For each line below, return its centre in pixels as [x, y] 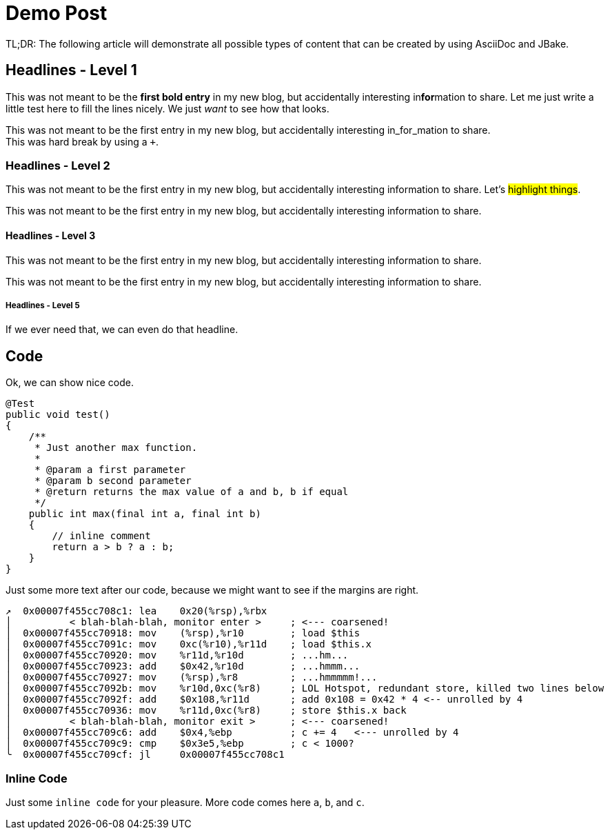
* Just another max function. [116, 448]
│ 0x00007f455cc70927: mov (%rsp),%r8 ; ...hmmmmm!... [192, 677]
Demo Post [57, 13]
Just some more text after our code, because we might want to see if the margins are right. [212, 590]
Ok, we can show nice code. [70, 383]
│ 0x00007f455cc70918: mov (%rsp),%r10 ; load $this [183, 633]
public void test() [58, 415]
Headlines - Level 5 [43, 305]
